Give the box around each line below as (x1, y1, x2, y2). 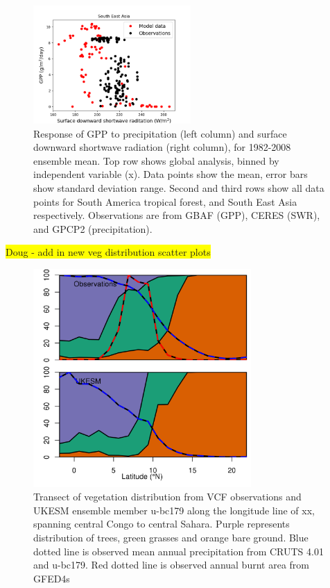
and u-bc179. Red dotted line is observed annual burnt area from (33, 557, 309, 572)
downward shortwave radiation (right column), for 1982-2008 (33, 140, 291, 154)
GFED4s (33, 571, 70, 585)
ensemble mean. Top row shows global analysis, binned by (33, 153, 279, 168)
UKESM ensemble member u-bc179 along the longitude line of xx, (33, 503, 315, 517)
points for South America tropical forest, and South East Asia (33, 194, 297, 209)
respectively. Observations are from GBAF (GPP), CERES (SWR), (33, 208, 320, 222)
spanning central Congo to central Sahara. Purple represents (33, 516, 290, 531)
